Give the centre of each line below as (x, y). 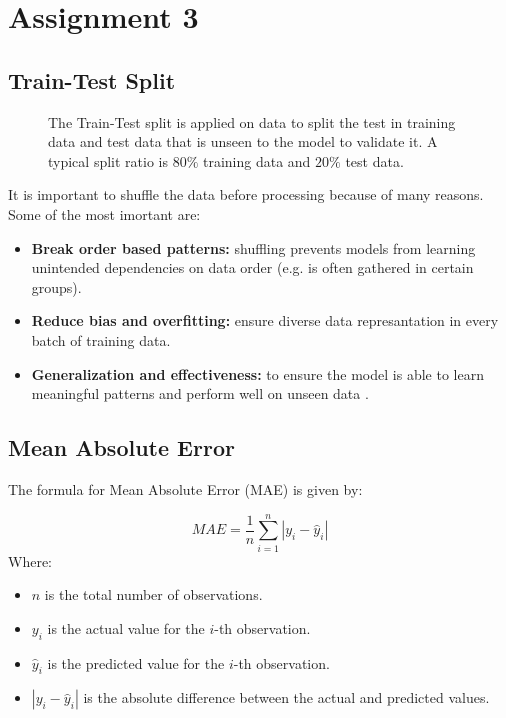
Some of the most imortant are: (104, 213)
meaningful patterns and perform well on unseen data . (200, 393)
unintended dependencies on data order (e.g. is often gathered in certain (252, 267)
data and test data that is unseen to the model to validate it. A (243, 141)
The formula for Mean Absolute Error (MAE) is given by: (185, 488)
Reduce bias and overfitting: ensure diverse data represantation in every (265, 320)
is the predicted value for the (136, 662)
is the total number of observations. (153, 594)
